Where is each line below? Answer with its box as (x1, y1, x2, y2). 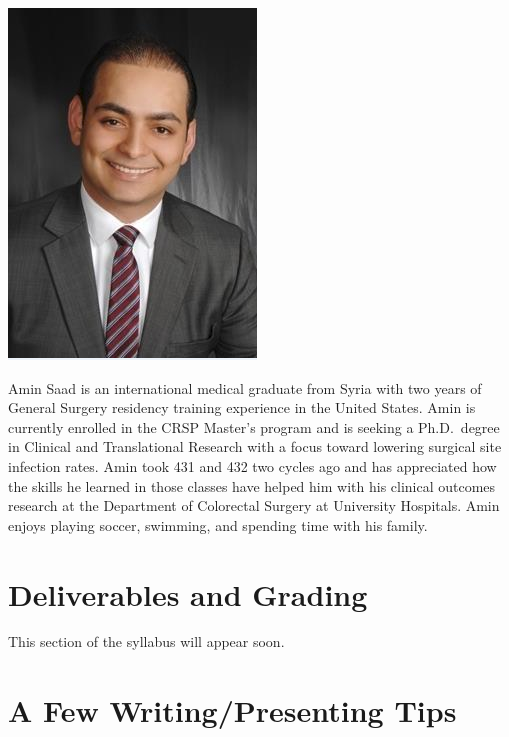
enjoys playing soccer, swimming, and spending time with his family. (8, 514, 428, 535)
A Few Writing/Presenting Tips (8, 690, 457, 731)
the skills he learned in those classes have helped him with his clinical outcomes (8, 475, 496, 496)
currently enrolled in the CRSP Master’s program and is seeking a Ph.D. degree (8, 416, 500, 437)
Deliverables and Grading (8, 573, 368, 614)
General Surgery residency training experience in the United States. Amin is (8, 397, 476, 418)
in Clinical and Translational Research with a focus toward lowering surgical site (8, 436, 502, 457)
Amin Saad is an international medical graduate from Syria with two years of (8, 377, 482, 398)
